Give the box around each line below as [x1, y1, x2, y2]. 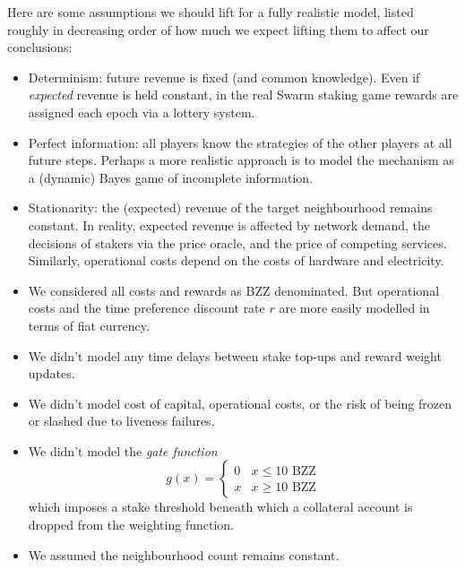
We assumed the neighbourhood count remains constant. [28, 545, 340, 564]
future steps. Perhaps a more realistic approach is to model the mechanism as [28, 151, 454, 169]
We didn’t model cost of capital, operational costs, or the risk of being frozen [28, 393, 452, 412]
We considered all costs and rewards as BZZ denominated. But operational [28, 281, 440, 299]
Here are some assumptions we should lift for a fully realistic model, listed [7, 3, 414, 21]
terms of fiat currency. [28, 315, 150, 334]
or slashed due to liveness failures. [28, 411, 215, 430]
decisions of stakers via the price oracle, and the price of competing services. [28, 233, 447, 252]
